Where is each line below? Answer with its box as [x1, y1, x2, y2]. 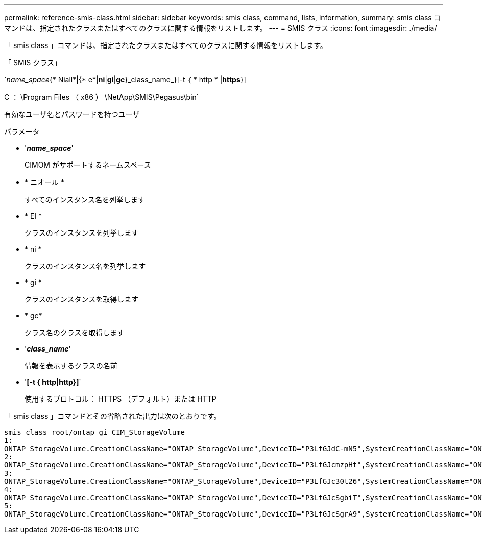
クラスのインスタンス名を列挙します [25, 262, 146, 270]
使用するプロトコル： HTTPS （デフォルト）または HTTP [25, 394, 216, 403]
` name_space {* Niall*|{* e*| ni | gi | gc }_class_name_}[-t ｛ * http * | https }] [4, 75, 246, 84]
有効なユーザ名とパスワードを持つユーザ [4, 110, 140, 119]
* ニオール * [25, 178, 64, 186]
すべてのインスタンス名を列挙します [25, 195, 145, 204]
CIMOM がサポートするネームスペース [25, 160, 151, 169]
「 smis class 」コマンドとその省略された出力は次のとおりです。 [4, 412, 221, 420]
